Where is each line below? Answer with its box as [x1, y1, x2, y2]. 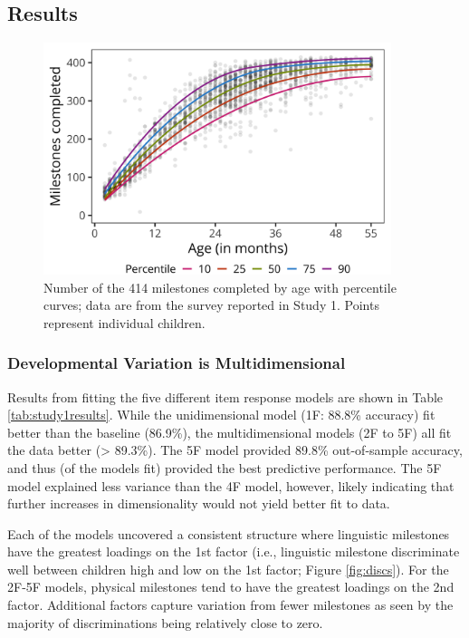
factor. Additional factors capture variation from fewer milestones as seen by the [7, 595, 454, 614]
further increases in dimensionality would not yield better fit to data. [7, 494, 390, 513]
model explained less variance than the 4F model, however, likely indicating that [7, 476, 455, 495]
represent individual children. [43, 313, 206, 332]
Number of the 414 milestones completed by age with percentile [43, 277, 397, 296]
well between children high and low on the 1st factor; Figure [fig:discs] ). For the [7, 559, 449, 578]
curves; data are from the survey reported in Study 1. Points [43, 295, 379, 314]
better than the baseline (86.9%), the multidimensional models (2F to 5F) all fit [7, 422, 452, 441]
